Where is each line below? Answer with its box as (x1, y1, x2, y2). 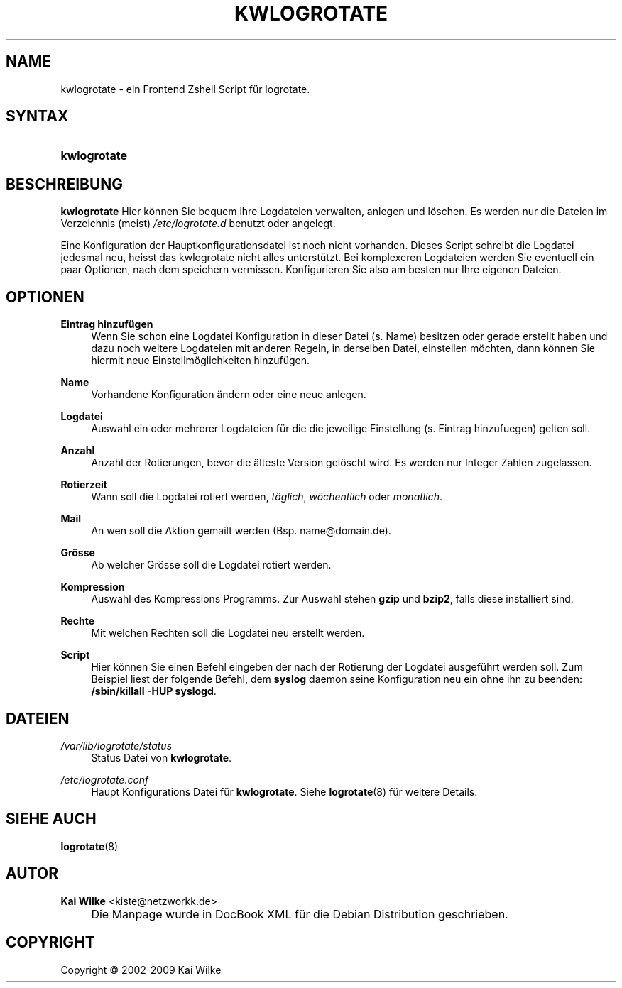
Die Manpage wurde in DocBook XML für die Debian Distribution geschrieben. (91, 906, 508, 921)
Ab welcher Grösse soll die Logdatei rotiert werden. (91, 559, 332, 571)
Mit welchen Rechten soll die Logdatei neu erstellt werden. (91, 627, 365, 640)
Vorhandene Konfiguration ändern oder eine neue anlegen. (91, 388, 366, 401)
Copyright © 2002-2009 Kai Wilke (60, 963, 222, 976)
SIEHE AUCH (6, 810, 97, 828)
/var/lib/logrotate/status (60, 739, 173, 752)
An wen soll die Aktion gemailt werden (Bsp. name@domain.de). (91, 525, 391, 537)
